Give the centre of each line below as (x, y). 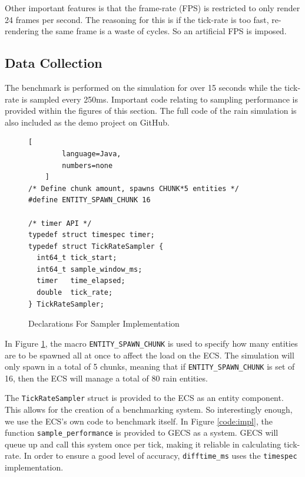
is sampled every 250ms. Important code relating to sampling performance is (160, 99)
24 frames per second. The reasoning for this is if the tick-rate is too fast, (137, 19)
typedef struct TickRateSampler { (96, 246)
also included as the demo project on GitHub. (87, 122)
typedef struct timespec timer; (92, 235)
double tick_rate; (75, 293)
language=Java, (92, 154)
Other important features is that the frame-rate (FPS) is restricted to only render (152, 8)
